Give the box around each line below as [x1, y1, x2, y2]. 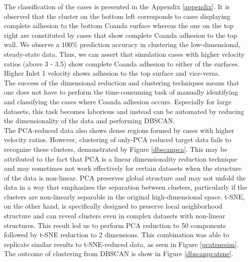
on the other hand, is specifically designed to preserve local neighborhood [4, 201, 222, 211]
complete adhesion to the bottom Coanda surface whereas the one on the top [4, 20, 234, 31]
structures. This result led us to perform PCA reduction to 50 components [4, 220, 226, 230]
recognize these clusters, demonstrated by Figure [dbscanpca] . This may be [4, 144, 228, 154]
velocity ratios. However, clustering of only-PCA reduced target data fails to [4, 134, 232, 145]
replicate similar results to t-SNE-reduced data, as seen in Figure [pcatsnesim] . [4, 239, 239, 249]
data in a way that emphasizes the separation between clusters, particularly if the [4, 182, 247, 192]
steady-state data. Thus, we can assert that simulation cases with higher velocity [4, 49, 245, 59]
